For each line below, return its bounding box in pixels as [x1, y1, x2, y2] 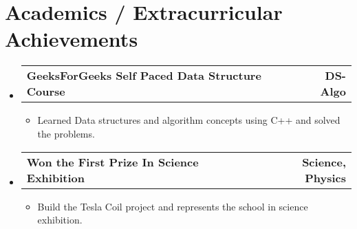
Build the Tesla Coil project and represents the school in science [37, 199, 308, 213]
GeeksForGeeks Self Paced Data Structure [26, 67, 261, 84]
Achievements [5, 25, 138, 53]
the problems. [37, 126, 95, 140]
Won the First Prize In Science [26, 153, 199, 170]
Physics [305, 169, 346, 186]
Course [26, 83, 65, 100]
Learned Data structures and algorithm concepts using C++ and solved [37, 113, 340, 127]
